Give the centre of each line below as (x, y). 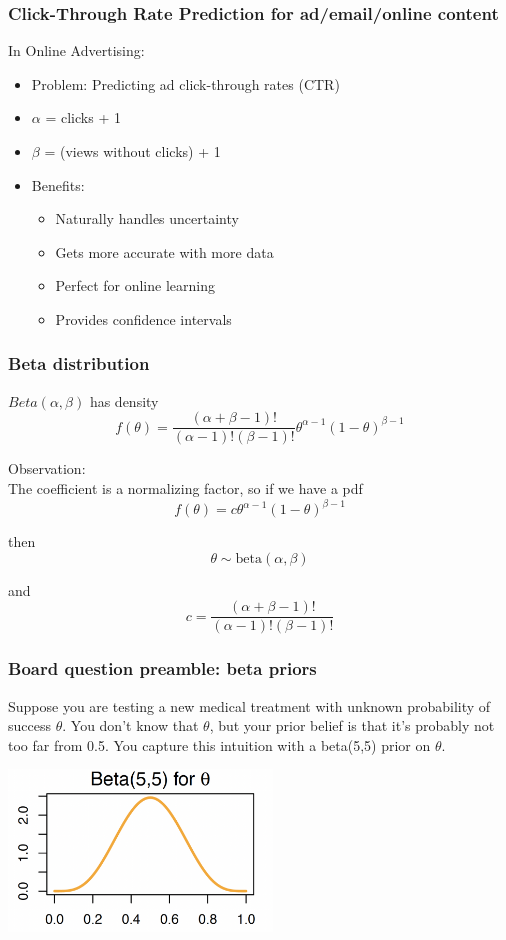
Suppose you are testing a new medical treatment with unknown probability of (249, 705)
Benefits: (58, 184)
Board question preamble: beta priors (162, 668)
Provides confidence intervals (143, 318)
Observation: (47, 468)
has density (124, 400)
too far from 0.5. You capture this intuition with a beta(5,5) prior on (219, 744)
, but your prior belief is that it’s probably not (352, 725)
